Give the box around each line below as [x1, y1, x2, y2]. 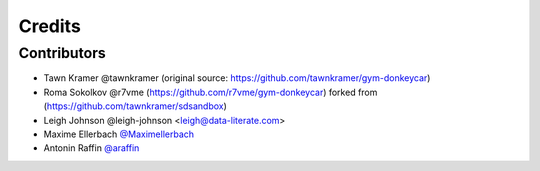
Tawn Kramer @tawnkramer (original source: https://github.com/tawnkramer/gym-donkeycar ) [43, 72, 431, 84]
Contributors [18, 44, 107, 62]
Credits [18, 15, 82, 37]
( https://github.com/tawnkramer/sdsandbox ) [43, 100, 227, 112]
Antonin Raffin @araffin [43, 142, 140, 154]
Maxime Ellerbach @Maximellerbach [43, 128, 195, 140]
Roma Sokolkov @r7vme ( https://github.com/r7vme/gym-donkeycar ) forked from [43, 86, 378, 98]
